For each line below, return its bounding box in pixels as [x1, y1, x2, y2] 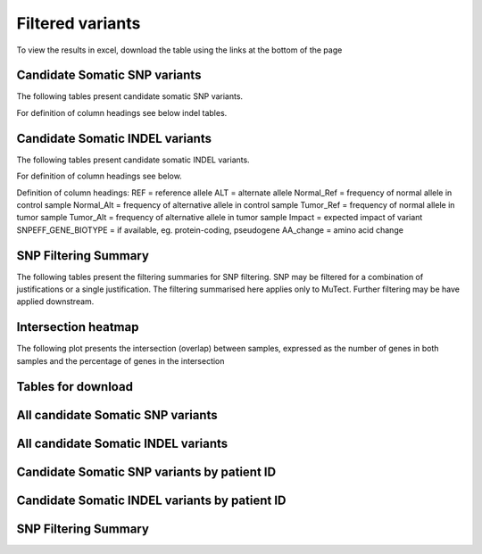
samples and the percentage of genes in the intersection [16, 355, 225, 366]
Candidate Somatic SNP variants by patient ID [16, 464, 277, 479]
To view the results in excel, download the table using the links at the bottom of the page [16, 45, 343, 55]
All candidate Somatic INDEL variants [16, 435, 229, 451]
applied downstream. [16, 296, 95, 307]
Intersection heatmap [16, 319, 139, 335]
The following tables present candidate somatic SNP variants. [16, 91, 244, 102]
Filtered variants [16, 13, 141, 33]
